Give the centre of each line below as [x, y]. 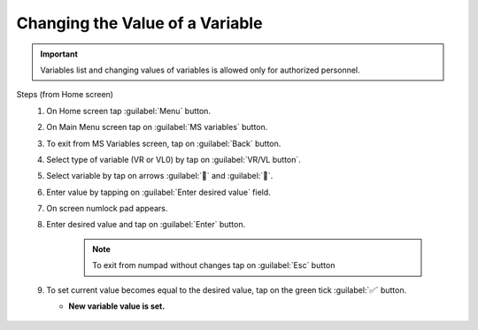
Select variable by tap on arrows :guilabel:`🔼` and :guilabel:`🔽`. [160, 176]
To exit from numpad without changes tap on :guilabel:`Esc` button [214, 265]
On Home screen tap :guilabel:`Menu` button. [129, 111]
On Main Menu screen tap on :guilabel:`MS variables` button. [157, 127]
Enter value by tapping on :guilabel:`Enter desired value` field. [159, 192]
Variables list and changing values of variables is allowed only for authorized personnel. [200, 70]
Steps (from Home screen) [65, 95]
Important [59, 54]
